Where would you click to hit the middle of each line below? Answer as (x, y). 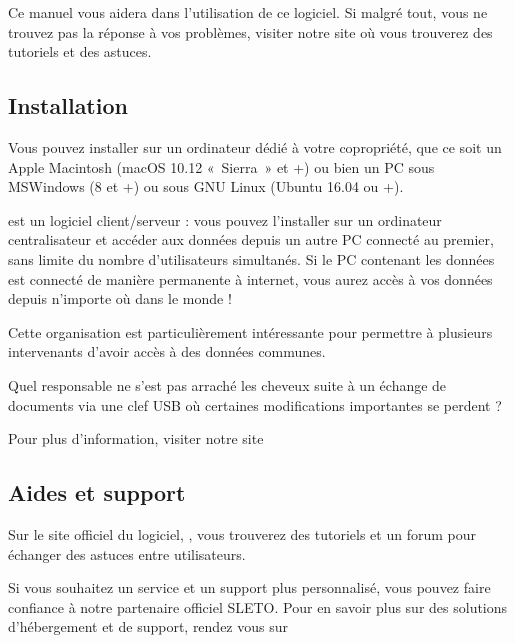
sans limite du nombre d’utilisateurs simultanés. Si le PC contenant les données (251, 258)
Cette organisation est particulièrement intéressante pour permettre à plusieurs (250, 331)
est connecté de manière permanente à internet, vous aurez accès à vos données (250, 278)
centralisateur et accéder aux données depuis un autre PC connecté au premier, (251, 239)
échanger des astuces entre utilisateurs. (127, 553)
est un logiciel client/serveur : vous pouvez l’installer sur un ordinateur (225, 219)
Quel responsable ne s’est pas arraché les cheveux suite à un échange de (227, 384)
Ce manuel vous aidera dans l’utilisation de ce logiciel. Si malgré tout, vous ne (248, 12)
